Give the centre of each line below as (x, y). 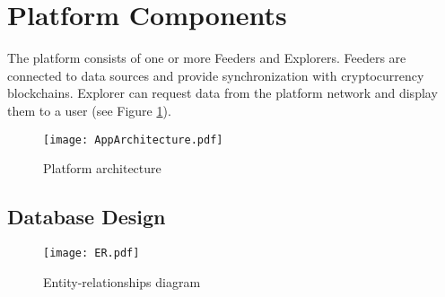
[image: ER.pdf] (92, 253)
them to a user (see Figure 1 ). (89, 110)
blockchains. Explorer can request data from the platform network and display (222, 93)
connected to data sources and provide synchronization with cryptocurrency (216, 75)
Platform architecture (102, 168)
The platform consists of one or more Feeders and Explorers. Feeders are (207, 58)
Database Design (87, 217)
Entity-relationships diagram (122, 281)
